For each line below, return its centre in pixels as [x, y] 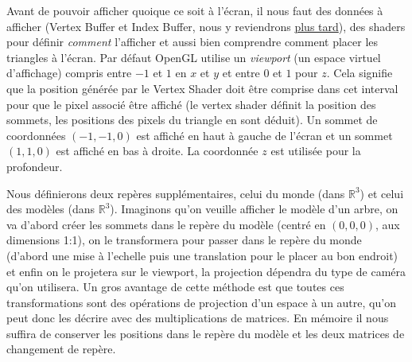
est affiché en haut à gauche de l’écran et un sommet [264, 135]
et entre [241, 73]
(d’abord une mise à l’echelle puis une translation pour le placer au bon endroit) [202, 255]
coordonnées [36, 135]
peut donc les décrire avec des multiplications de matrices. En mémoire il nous [198, 318]
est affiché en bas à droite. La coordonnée [157, 151]
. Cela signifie [360, 73]
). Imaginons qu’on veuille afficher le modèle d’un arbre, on [254, 209]
